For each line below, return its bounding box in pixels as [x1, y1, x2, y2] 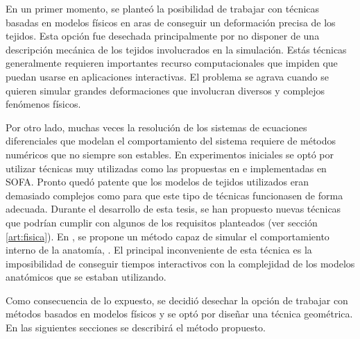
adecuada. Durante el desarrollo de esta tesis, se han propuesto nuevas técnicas [6, 201, 341, 216]
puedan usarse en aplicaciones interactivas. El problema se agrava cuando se [6, 69, 329, 83]
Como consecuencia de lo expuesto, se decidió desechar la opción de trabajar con [6, 292, 348, 307]
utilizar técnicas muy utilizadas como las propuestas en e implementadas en [6, 160, 327, 175]
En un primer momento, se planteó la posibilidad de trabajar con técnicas [6, 1, 320, 15]
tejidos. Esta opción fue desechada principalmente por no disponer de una [6, 28, 320, 43]
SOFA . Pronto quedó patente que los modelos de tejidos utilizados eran [6, 174, 309, 189]
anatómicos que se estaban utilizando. [6, 270, 166, 284]
